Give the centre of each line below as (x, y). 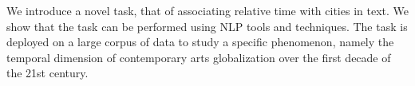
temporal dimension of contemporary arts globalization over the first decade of (199, 57)
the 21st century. (47, 73)
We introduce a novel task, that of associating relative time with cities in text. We (207, 10)
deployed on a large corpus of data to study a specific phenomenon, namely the (200, 42)
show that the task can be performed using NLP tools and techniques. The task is (207, 26)
